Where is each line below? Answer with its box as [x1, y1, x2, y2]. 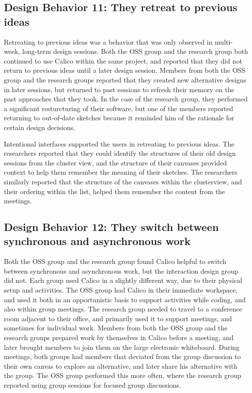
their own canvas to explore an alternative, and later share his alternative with [4, 360, 237, 371]
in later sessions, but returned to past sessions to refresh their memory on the [4, 84, 235, 94]
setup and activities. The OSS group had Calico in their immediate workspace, [4, 285, 238, 295]
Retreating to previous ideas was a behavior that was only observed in [4, 36, 213, 47]
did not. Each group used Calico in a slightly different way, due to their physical [4, 275, 242, 285]
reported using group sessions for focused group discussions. [4, 380, 181, 390]
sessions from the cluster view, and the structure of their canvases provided [4, 157, 227, 167]
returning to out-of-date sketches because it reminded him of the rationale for [4, 113, 235, 123]
